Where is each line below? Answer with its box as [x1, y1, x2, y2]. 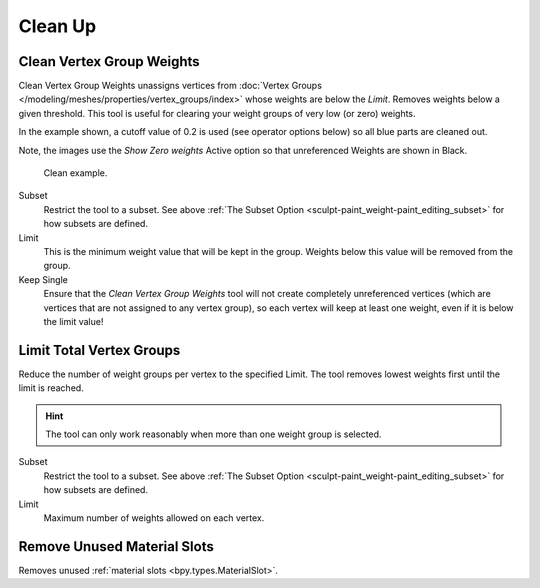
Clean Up [18, 15, 97, 37]
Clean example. [43, 167, 108, 179]
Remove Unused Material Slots [18, 538, 214, 555]
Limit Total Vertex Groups [18, 341, 181, 359]
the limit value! [43, 315, 104, 327]
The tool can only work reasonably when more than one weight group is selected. [45, 428, 382, 440]
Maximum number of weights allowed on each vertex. [43, 511, 265, 524]
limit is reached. [18, 382, 84, 394]
